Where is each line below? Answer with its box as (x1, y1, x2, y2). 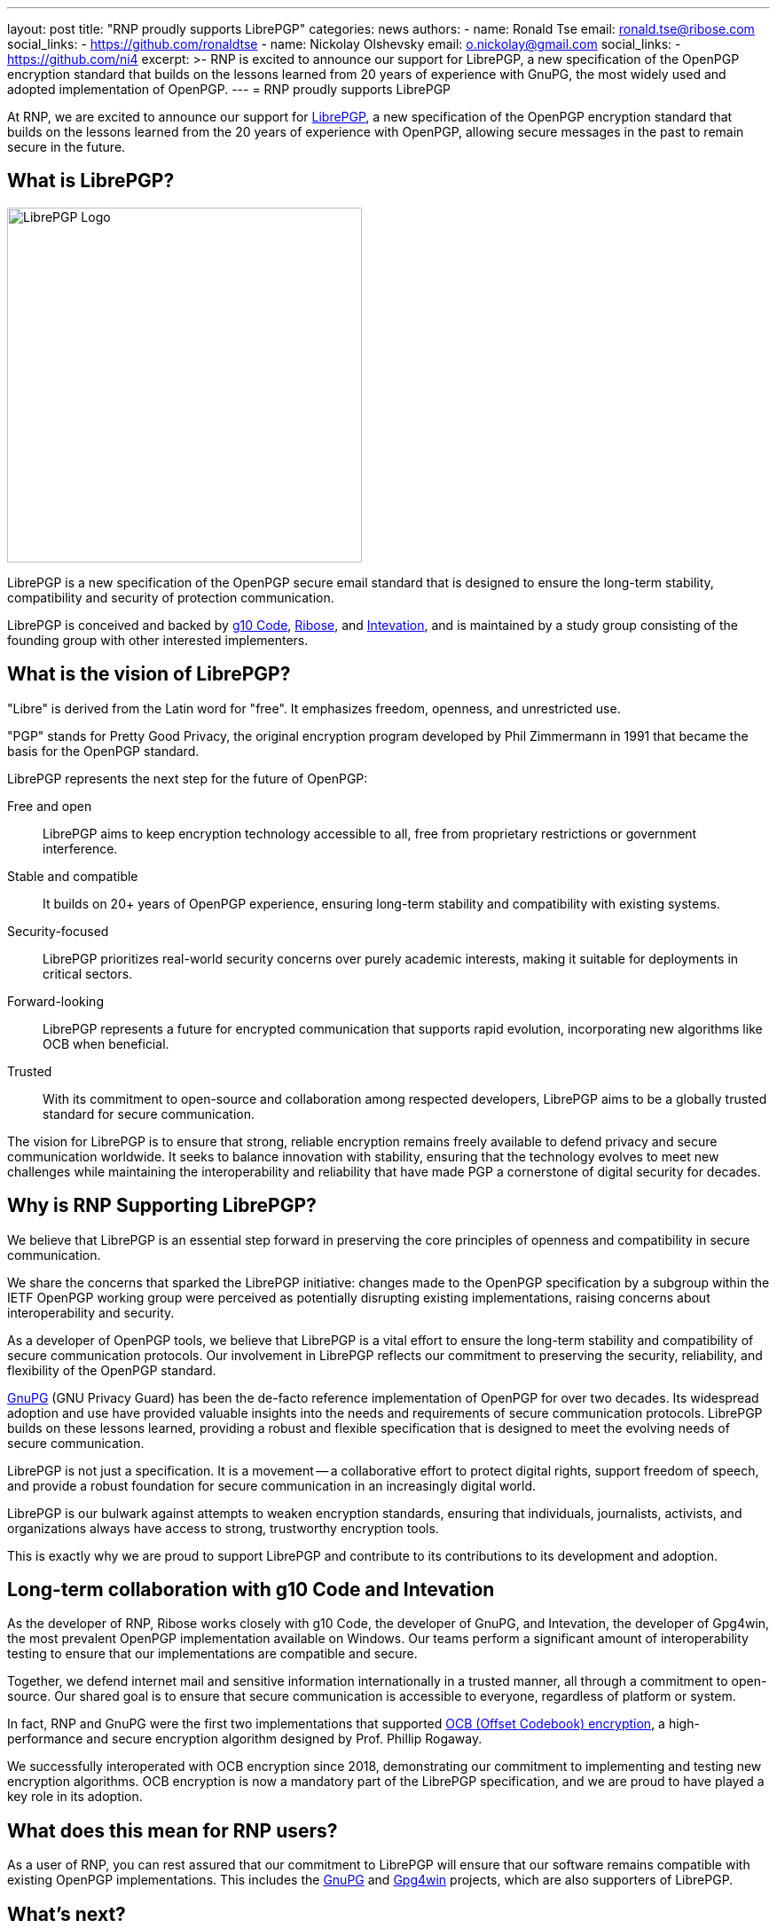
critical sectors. (43, 965, 133, 981)
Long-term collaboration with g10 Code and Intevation (7, 1578, 495, 1601)
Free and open (7, 798, 92, 814)
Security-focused (7, 923, 109, 939)
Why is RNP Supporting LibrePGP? (7, 1194, 317, 1217)
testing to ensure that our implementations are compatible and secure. (7, 1646, 418, 1662)
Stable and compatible (7, 868, 138, 884)
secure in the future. (7, 139, 126, 154)
